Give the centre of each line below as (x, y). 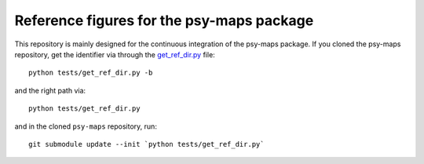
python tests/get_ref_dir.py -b (91, 73)
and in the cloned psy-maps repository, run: (86, 126)
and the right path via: (50, 90)
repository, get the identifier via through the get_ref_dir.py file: (115, 54)
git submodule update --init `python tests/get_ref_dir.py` (146, 144)
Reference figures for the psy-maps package (164, 20)
